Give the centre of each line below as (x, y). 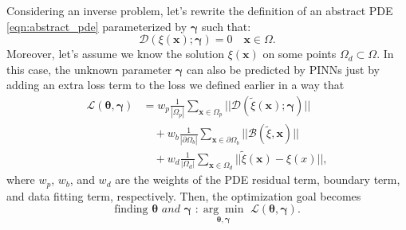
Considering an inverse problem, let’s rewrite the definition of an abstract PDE (200, 10)
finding (131, 210)
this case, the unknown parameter (89, 69)
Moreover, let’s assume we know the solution (115, 54)
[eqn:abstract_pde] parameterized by (97, 26)
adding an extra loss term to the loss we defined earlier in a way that (175, 85)
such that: (227, 26)
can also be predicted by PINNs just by (283, 69)
